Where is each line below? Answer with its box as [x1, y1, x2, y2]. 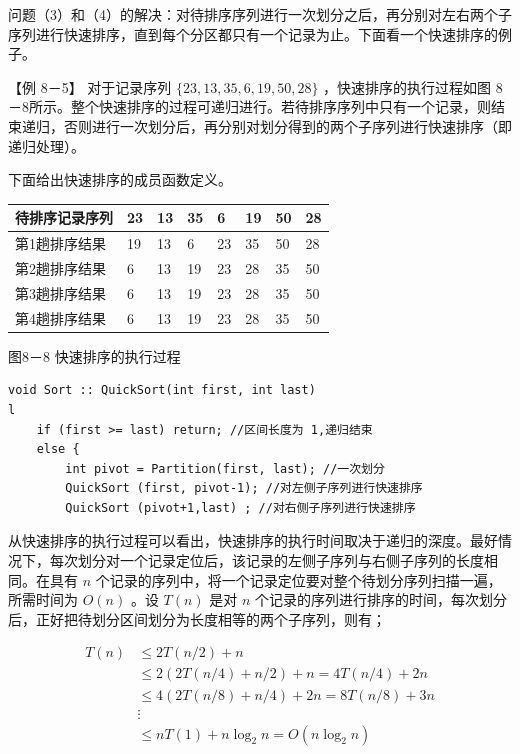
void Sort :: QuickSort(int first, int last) [8, 383, 316, 398]
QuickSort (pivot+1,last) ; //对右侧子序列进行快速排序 [65, 500, 416, 515]
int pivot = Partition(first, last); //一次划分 [65, 461, 385, 476]
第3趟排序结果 [15, 282, 106, 303]
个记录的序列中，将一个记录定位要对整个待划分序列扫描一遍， [95, 569, 502, 590]
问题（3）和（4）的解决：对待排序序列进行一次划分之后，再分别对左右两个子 [8, 4, 512, 24]
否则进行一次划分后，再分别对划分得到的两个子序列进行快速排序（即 [63, 115, 512, 136]
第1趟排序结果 [15, 233, 106, 254]
